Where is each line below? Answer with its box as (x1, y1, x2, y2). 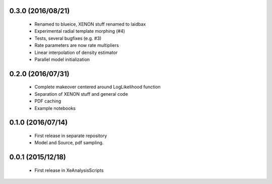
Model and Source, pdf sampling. (34, 140, 104, 146)
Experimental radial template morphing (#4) (34, 28, 125, 34)
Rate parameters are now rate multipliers (34, 42, 119, 48)
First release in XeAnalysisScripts (34, 167, 104, 173)
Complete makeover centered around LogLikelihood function (34, 84, 161, 90)
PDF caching (34, 98, 61, 104)
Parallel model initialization (34, 56, 90, 63)
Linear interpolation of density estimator (34, 49, 118, 55)
